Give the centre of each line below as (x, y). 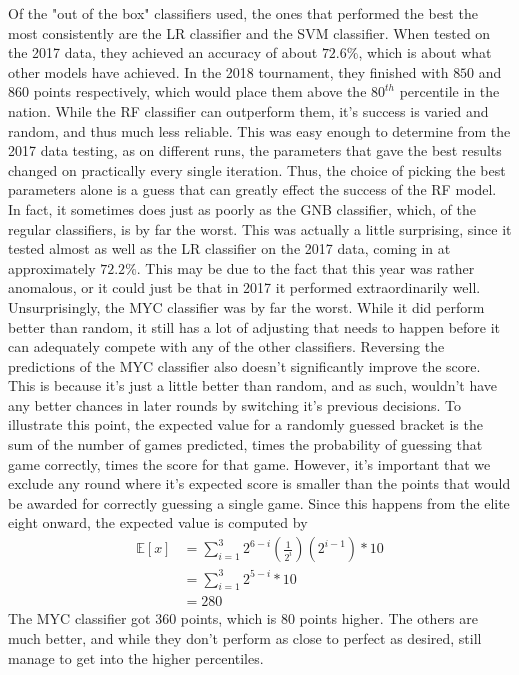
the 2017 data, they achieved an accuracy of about (163, 52)
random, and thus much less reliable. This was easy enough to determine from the (259, 130)
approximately (52, 267)
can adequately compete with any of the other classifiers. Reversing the (226, 346)
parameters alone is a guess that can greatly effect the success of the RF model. (252, 189)
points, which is (228, 618)
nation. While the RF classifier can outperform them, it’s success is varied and (248, 110)
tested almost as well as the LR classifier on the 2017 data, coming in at (229, 248)
